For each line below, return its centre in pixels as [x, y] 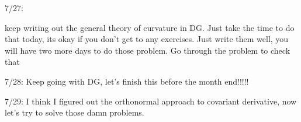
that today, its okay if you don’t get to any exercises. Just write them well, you [147, 39]
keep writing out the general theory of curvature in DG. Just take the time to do [150, 27]
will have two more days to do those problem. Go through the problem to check [148, 50]
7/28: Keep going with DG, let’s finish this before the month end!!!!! [127, 81]
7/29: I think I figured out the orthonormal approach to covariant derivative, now [151, 101]
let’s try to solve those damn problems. [75, 112]
